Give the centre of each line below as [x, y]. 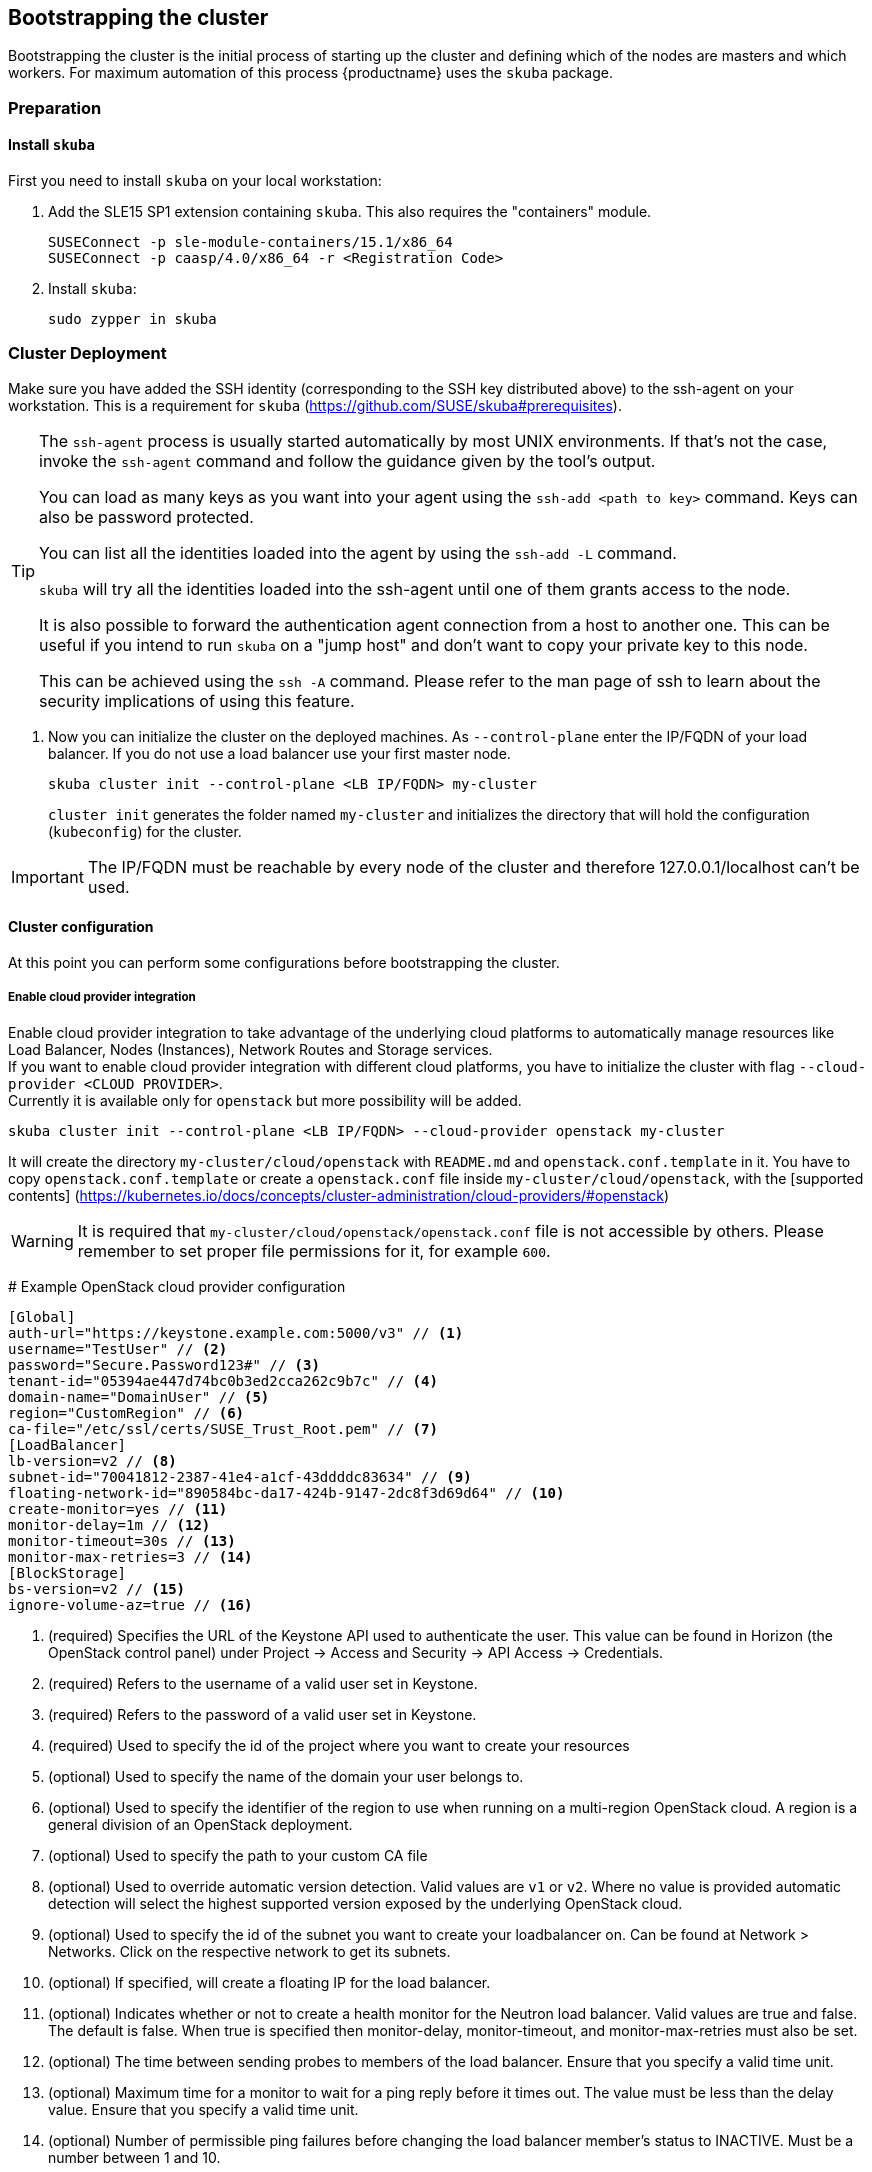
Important [47, 876]
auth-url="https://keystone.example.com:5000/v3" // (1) [236, 1332]
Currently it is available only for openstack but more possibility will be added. [265, 1100]
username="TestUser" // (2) [118, 1348]
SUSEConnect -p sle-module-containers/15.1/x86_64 [250, 242]
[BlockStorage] [67, 1572]
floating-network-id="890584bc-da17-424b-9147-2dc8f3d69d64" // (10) [286, 1492]
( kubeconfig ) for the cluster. [145, 831]
